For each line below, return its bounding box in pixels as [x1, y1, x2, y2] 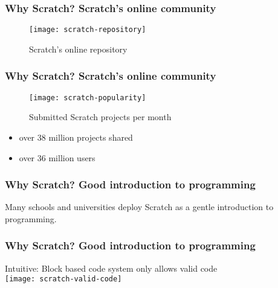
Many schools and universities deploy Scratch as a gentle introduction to [5, 200, 274, 213]
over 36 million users [19, 151, 95, 164]
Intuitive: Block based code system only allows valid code [5, 261, 218, 274]
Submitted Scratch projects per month [29, 110, 172, 123]
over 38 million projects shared [19, 130, 133, 143]
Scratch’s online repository [29, 42, 128, 55]
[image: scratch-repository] [29, 25, 146, 34]
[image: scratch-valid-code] [5, 275, 122, 284]
